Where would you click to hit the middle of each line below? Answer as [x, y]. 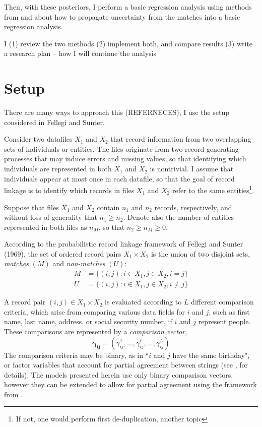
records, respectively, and [193, 207]
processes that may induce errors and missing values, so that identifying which [125, 159]
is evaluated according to [143, 302]
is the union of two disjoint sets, [200, 253]
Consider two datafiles [38, 139]
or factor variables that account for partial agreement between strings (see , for [126, 365]
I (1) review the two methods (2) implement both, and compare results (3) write [128, 43]
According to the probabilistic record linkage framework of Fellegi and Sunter [124, 244]
